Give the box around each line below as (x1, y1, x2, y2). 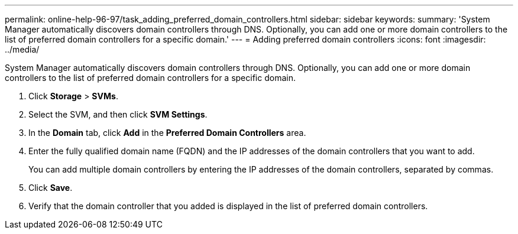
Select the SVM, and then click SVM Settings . (28, 109, 208, 119)
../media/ (5, 44, 40, 54)
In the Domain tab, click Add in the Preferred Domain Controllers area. (28, 128, 306, 138)
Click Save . (28, 183, 73, 193)
